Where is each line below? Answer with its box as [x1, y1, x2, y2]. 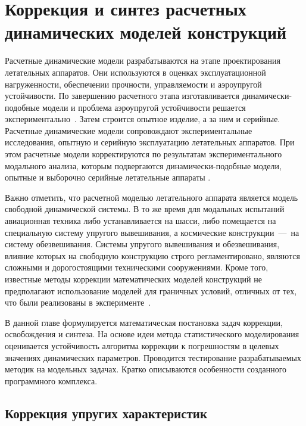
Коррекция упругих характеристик [5, 403, 207, 422]
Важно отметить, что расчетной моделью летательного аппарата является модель [5, 191, 298, 203]
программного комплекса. [5, 374, 98, 387]
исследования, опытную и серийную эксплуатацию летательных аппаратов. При [5, 136, 295, 148]
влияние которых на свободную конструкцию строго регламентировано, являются [5, 249, 300, 262]
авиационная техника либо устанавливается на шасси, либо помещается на [5, 214, 276, 227]
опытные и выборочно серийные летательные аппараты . [5, 171, 211, 184]
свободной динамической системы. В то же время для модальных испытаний [5, 203, 285, 215]
